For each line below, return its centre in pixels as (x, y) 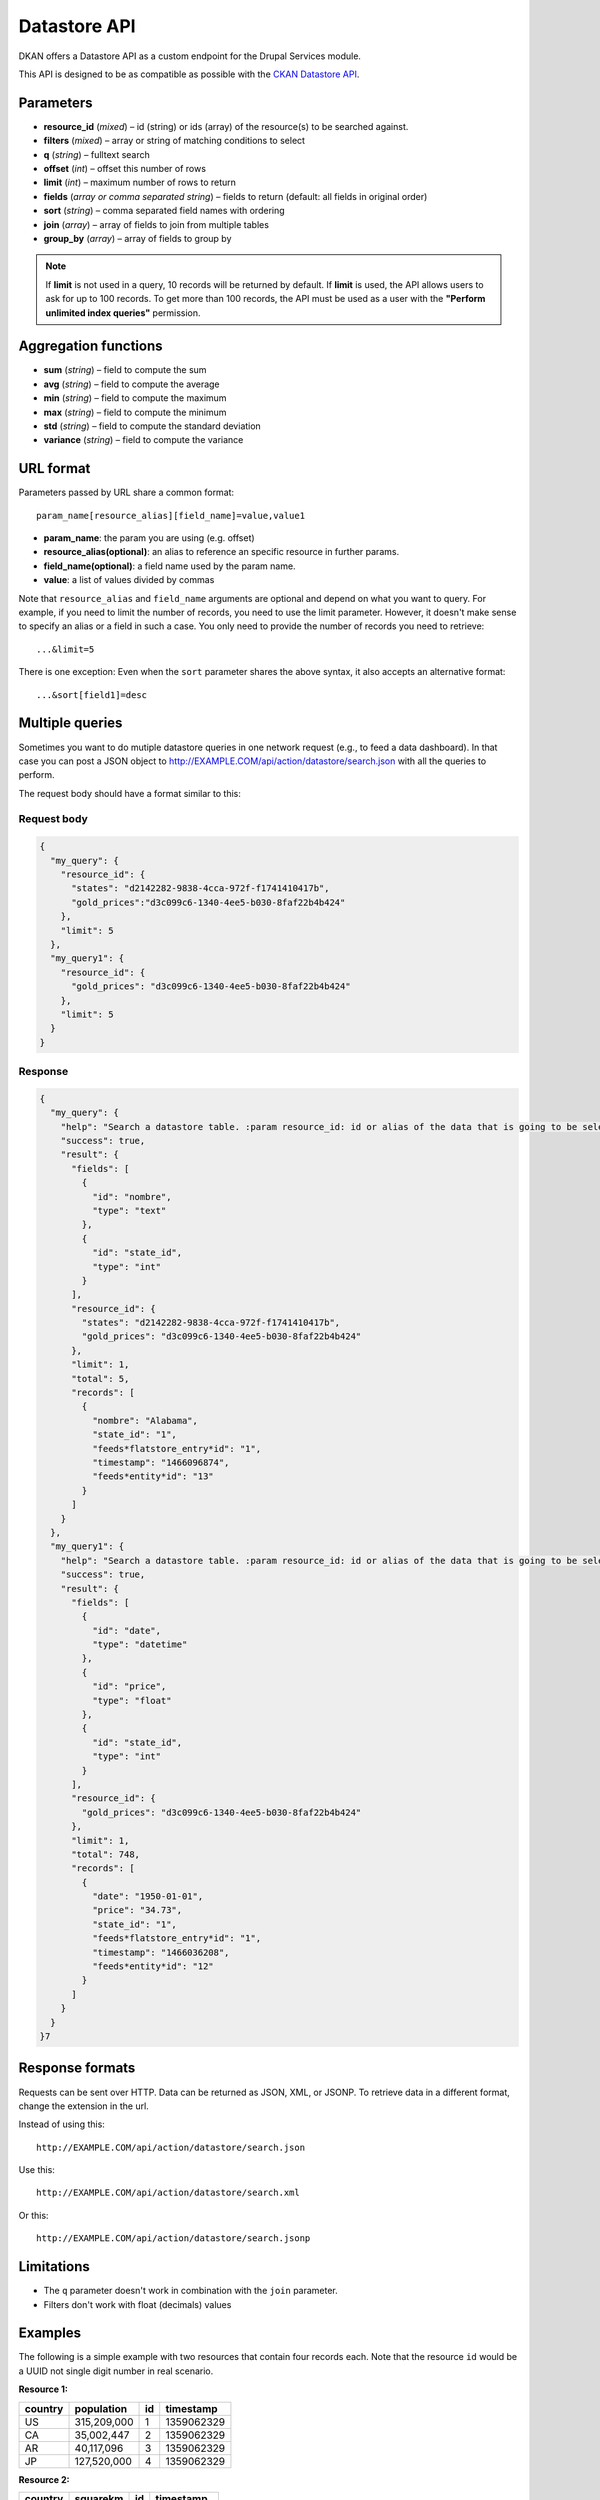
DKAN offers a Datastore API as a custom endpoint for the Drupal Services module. (190, 56)
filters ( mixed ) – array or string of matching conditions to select (174, 141)
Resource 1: (43, 2389)
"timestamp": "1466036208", (160, 1952)
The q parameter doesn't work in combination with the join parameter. (191, 2291)
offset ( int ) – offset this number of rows (125, 169)
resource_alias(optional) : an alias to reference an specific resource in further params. (221, 552)
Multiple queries (70, 723)
